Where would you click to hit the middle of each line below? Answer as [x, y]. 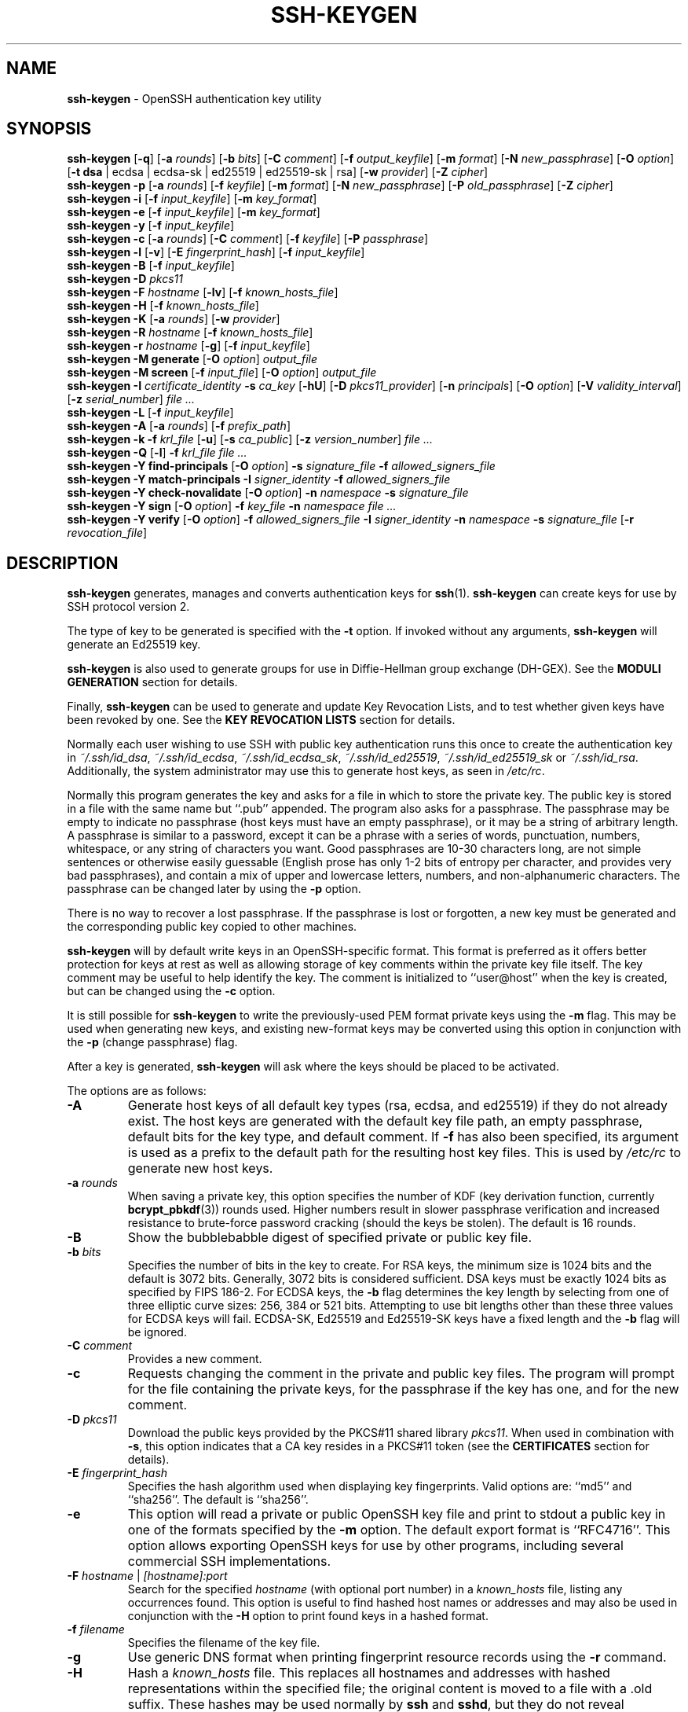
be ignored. [157, 1332]
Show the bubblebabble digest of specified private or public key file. [329, 1238]
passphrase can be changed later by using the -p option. [214, 889]
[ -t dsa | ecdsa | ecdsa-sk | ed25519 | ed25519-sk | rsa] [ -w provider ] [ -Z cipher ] [278, 172]
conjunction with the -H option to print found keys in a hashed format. [308, 1616]
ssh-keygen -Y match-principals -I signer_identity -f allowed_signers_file [259, 479]
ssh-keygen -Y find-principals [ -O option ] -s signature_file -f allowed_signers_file [281, 466]
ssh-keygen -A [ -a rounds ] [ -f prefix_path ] [179, 426]
